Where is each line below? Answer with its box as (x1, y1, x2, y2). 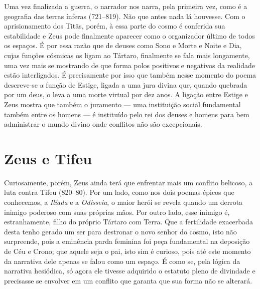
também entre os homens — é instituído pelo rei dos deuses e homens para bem (4, 109, 249, 119)
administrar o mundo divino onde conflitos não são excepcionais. (4, 119, 202, 129)
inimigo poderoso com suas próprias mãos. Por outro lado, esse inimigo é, (4, 206, 230, 217)
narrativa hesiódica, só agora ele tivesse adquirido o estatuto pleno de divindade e (4, 265, 255, 276)
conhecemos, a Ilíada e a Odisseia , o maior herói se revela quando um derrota (4, 197, 243, 207)
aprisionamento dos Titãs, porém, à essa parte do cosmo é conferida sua (4, 21, 225, 31)
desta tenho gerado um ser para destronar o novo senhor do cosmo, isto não (4, 226, 237, 236)
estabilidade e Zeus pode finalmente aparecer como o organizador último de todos (4, 30, 255, 41)
